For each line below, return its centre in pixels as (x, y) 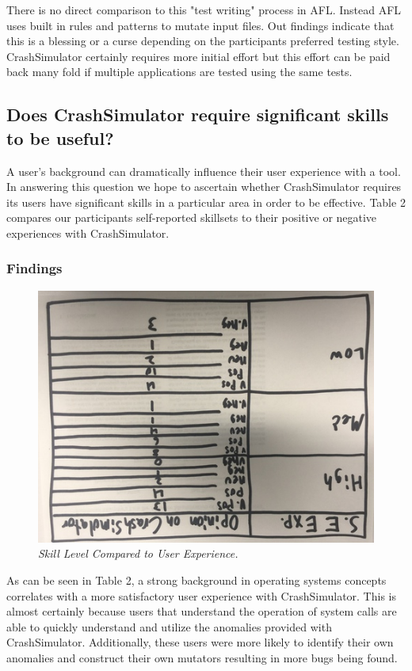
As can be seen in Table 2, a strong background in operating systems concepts (196, 579)
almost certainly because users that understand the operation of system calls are (202, 611)
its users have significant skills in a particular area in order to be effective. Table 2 (206, 202)
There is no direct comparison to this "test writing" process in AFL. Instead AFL (204, 10)
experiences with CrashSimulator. (88, 233)
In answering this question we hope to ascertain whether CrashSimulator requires (204, 187)
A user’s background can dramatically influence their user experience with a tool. (204, 171)
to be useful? (60, 137)
